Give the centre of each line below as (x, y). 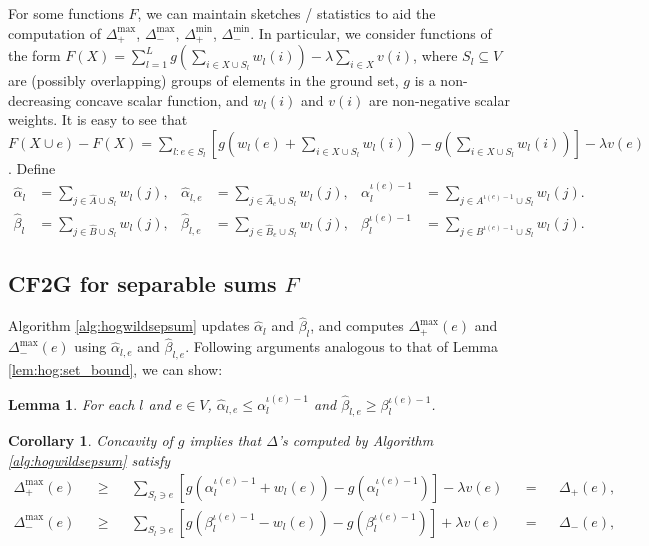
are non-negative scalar (439, 99)
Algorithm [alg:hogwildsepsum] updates (129, 325)
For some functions (66, 13)
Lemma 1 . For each (71, 403)
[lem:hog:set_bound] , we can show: (115, 369)
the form (34, 55)
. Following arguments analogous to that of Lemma (342, 346)
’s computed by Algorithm (355, 440)
